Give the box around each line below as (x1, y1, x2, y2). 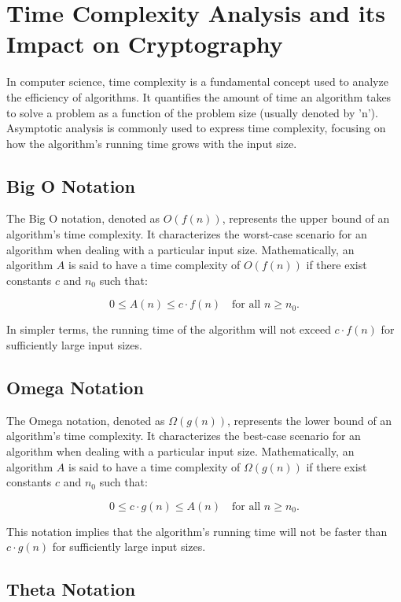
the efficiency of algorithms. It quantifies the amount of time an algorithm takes (6, 88, 392, 105)
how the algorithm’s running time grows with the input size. (6, 135, 297, 151)
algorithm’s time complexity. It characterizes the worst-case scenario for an (6, 226, 367, 242)
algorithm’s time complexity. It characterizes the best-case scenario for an (6, 427, 361, 444)
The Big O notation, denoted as (6, 210, 160, 227)
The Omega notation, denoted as (6, 412, 165, 428)
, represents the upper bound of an (222, 210, 390, 227)
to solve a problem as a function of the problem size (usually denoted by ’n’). (6, 104, 378, 120)
